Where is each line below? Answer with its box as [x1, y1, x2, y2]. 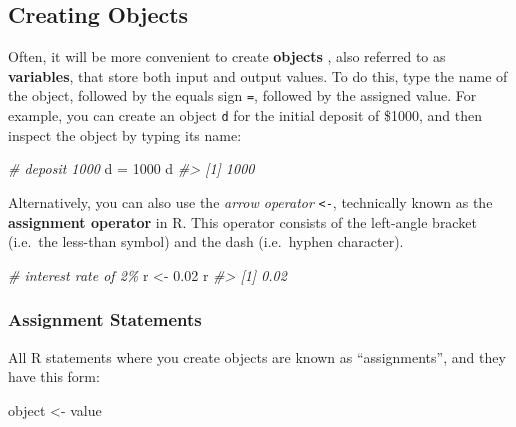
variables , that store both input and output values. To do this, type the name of [8, 65, 508, 86]
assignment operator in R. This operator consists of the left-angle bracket [8, 211, 477, 232]
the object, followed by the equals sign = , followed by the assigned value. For [8, 85, 477, 106]
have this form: [8, 366, 100, 387]
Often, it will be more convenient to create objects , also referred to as [8, 46, 446, 67]
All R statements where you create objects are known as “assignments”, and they [8, 346, 506, 367]
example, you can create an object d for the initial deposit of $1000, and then [8, 105, 483, 126]
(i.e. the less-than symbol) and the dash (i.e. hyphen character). [8, 231, 404, 252]
